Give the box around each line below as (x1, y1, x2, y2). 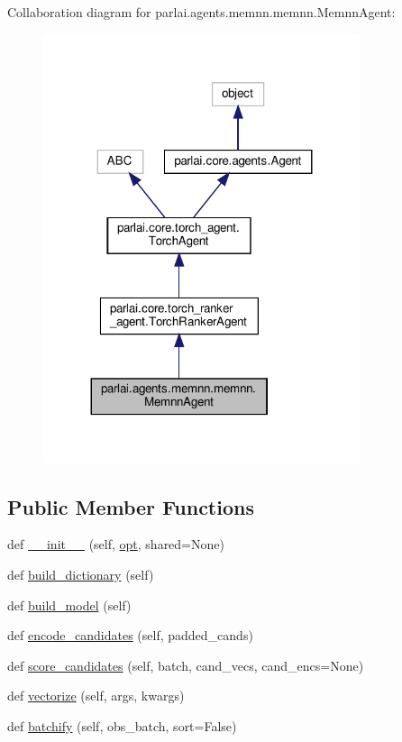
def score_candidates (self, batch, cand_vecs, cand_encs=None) (7, 655, 364, 674)
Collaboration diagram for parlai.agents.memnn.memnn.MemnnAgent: (7, 3, 396, 21)
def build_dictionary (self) (7, 565, 154, 584)
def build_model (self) (7, 595, 132, 614)
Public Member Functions (7, 492, 254, 520)
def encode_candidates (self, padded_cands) (7, 626, 253, 645)
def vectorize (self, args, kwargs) (7, 686, 185, 705)
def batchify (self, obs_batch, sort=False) (7, 717, 237, 736)
